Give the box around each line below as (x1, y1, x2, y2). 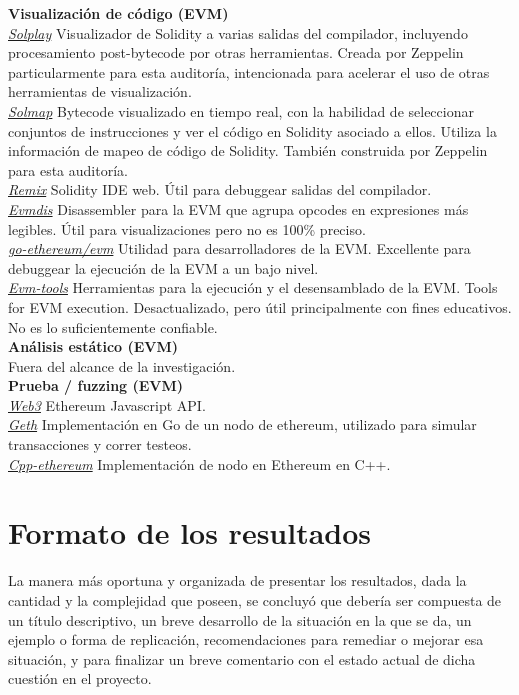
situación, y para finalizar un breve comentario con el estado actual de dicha (8, 648, 476, 669)
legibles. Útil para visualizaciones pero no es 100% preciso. (8, 218, 366, 239)
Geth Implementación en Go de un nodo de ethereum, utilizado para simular (8, 414, 477, 435)
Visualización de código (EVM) (8, 3, 229, 23)
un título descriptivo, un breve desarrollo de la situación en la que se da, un (8, 609, 472, 630)
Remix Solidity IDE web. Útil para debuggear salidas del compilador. (8, 179, 432, 200)
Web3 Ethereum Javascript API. (8, 394, 206, 415)
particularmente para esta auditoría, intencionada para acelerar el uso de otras (8, 61, 490, 82)
